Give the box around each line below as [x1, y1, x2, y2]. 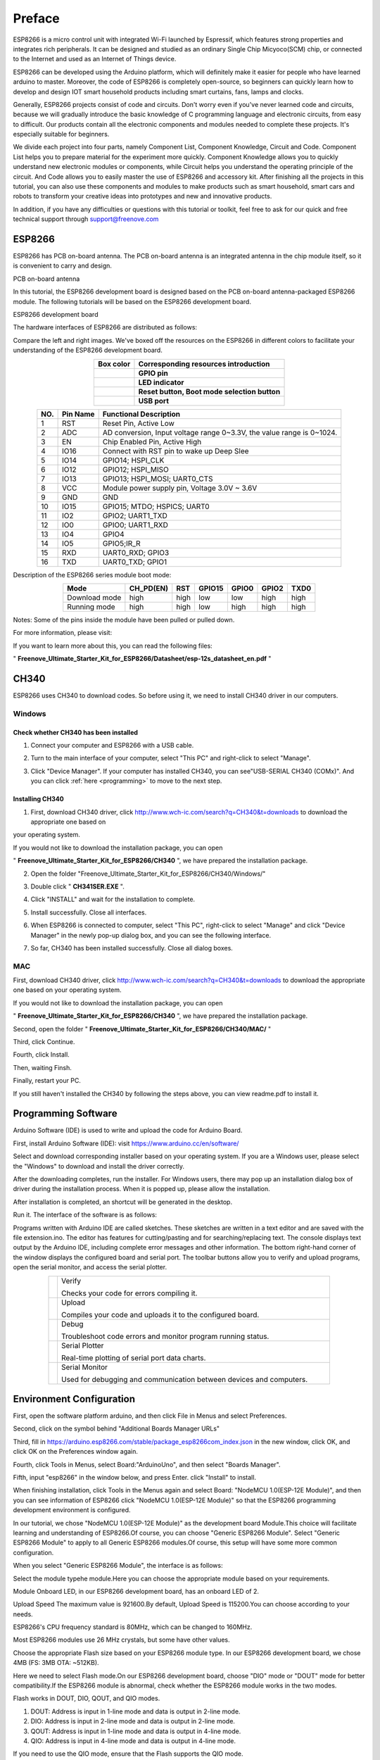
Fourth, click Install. [13, 1050, 70, 1059]
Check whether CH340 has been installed [13, 728, 139, 736]
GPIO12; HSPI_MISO [102, 465, 169, 474]
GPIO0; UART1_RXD [102, 520, 168, 529]
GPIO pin [138, 368, 168, 378]
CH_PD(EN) [129, 584, 169, 593]
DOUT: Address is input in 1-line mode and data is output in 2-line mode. [30, 1707, 241, 1716]
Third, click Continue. [13, 1037, 75, 1045]
